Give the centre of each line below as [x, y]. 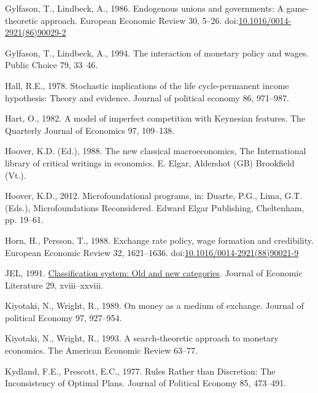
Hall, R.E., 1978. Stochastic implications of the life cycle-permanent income [147, 85]
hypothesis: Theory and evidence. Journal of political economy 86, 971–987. [147, 97]
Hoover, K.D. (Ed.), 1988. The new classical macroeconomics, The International [156, 151]
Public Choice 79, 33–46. [52, 65]
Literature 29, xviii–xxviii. [54, 285]
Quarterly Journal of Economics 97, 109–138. [90, 130]
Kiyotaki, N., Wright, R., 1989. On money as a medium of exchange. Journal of [154, 305]
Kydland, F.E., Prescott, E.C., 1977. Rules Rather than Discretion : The [140, 371]
